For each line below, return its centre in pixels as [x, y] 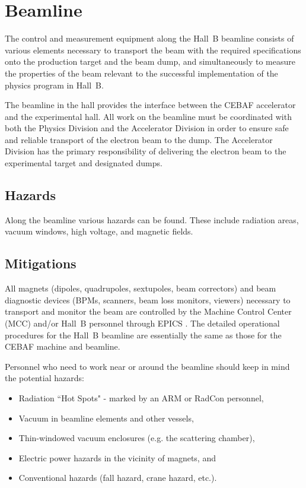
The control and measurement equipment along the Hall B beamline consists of [149, 38]
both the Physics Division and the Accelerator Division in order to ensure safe [147, 128]
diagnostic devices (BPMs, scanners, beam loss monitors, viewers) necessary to [148, 300]
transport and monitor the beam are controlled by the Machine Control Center [148, 311]
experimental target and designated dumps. [84, 163]
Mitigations [41, 263]
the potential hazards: [44, 378]
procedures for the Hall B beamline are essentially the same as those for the [143, 335]
